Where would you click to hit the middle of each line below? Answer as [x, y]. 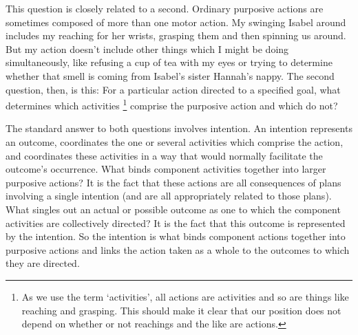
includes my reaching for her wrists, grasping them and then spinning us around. [176, 35]
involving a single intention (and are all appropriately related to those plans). [169, 196]
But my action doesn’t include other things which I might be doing [147, 48]
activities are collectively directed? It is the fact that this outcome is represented [176, 223]
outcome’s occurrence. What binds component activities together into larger [166, 169]
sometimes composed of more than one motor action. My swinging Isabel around [176, 22]
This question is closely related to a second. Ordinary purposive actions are [165, 8]
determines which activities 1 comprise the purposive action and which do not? [172, 104]
